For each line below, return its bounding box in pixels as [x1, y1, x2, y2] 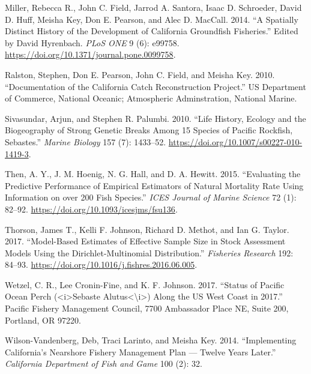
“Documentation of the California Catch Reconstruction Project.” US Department [5, 80, 306, 92]
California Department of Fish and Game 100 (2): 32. [5, 357, 202, 370]
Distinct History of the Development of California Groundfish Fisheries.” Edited [5, 25, 298, 37]
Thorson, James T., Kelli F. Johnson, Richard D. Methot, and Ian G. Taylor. [5, 223, 289, 235]
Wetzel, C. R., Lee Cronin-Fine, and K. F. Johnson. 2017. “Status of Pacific [5, 278, 285, 291]
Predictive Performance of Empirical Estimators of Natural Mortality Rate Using [5, 179, 304, 192]
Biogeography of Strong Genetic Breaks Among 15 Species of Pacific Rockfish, [5, 124, 293, 136]
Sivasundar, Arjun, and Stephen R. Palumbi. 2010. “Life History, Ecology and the [5, 112, 306, 124]
